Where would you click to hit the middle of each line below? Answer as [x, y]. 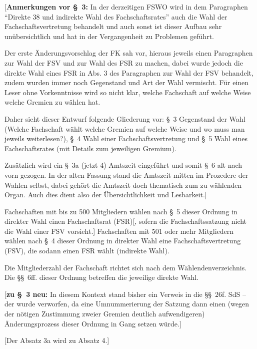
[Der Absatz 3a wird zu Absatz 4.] [57, 340]
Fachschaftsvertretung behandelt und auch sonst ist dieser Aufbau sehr [113, 26]
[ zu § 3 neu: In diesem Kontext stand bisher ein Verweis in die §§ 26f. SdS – [125, 294]
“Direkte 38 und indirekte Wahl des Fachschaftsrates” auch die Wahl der [116, 16]
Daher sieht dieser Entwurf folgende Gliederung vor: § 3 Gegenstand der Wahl [125, 118]
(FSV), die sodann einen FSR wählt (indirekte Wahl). [87, 251]
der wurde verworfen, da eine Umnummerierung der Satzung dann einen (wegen [127, 304]
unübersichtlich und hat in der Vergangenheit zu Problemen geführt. [109, 36]
